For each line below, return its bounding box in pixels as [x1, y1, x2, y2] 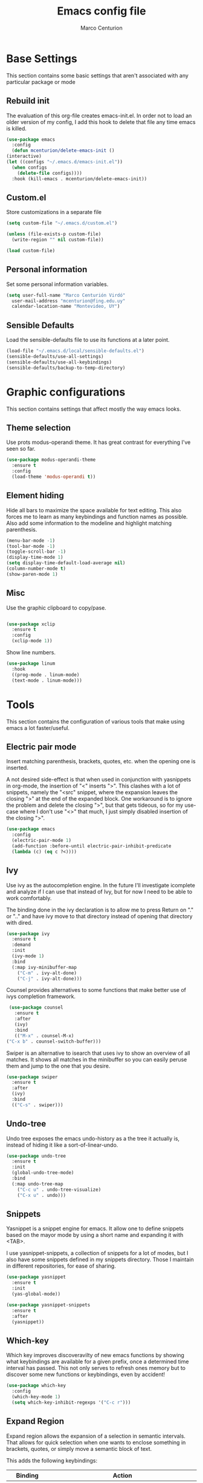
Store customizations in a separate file [6, 209, 101, 216]
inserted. [6, 764, 28, 772]
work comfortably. [6, 894, 52, 902]
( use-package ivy [6, 930, 50, 937]
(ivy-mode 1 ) [11, 953, 45, 959]
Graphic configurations [6, 385, 126, 399]
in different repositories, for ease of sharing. [6, 1262, 116, 1270]
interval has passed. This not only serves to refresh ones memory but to [6, 1364, 186, 1372]
